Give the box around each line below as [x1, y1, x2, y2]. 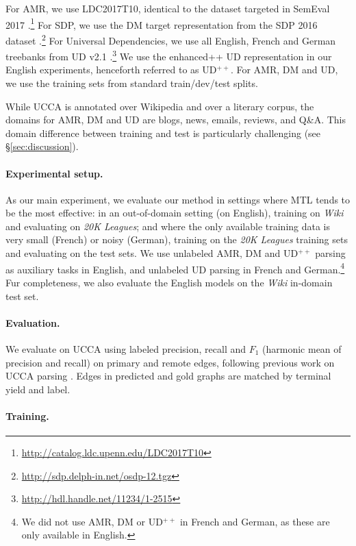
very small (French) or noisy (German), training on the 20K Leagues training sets [5, 232, 348, 247]
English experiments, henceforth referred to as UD [5, 62, 217, 77]
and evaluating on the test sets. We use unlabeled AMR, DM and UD [5, 246, 298, 260]
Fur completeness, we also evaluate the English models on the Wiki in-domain [5, 275, 333, 289]
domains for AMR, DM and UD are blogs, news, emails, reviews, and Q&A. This [5, 112, 346, 127]
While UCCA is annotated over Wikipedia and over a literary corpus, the [5, 99, 314, 113]
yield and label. [5, 382, 71, 396]
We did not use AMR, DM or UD [21, 514, 163, 528]
